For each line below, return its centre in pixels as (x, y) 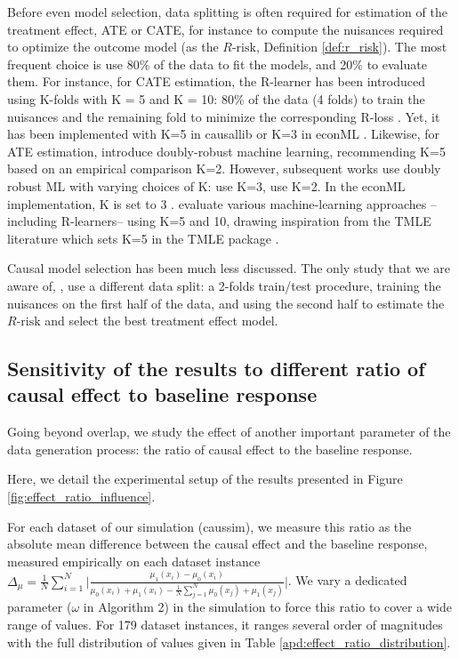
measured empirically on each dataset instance (134, 561)
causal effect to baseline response (162, 394)
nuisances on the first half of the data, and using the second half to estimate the (226, 303)
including (32, 221)
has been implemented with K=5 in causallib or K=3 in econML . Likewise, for (224, 134)
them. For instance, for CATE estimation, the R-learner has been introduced (217, 81)
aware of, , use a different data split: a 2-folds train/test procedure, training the (224, 285)
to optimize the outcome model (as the (113, 47)
